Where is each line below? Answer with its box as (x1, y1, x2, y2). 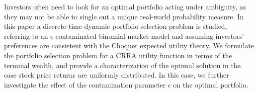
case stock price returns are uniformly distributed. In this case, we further (4, 70, 229, 80)
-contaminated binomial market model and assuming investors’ (53, 30, 244, 41)
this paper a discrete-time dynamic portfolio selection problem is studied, (4, 21, 227, 31)
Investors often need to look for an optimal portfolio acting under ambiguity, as (4, 1, 246, 11)
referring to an (4, 30, 48, 41)
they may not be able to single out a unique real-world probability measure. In (4, 11, 244, 21)
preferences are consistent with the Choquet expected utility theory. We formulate (4, 40, 254, 51)
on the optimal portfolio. (173, 79, 249, 90)
